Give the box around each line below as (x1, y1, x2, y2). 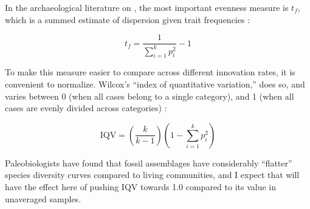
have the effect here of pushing (5, 180, 119, 193)
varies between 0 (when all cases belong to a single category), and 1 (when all (5, 89, 294, 102)
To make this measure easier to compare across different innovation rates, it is (5, 66, 295, 78)
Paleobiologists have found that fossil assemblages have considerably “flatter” (5, 156, 292, 169)
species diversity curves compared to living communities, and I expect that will (5, 168, 300, 181)
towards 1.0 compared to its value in (140, 180, 277, 193)
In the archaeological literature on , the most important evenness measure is (5, 1, 289, 13)
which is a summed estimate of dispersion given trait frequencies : (5, 13, 250, 26)
